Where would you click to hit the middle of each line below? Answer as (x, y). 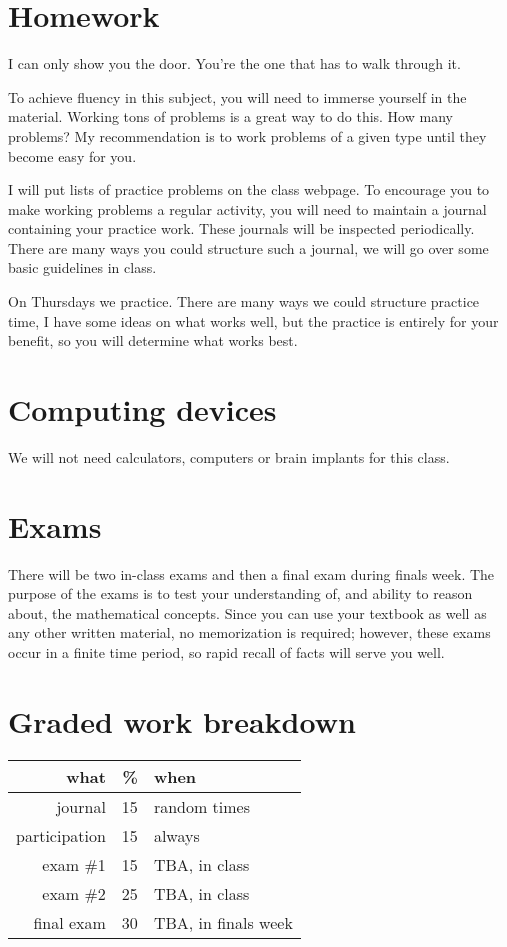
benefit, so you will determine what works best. (153, 340)
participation (61, 835)
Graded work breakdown (182, 720)
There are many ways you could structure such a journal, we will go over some (248, 247)
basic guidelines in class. (82, 267)
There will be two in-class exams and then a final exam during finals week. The (251, 573)
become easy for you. (72, 155)
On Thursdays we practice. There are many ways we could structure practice (244, 301)
